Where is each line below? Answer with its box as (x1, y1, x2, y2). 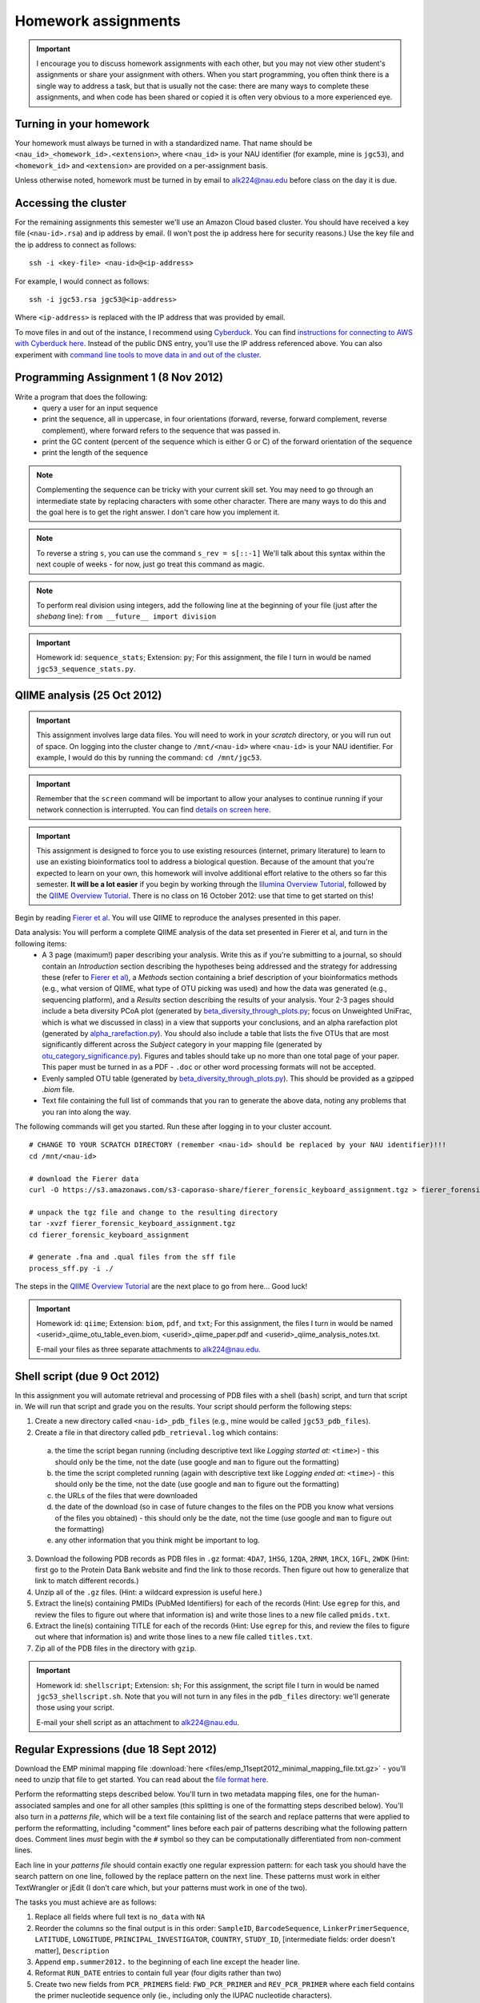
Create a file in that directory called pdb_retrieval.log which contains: (34, 1427, 279, 1437)
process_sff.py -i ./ (29, 1263, 114, 1273)
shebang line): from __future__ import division (36, 611, 217, 621)
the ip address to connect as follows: (14, 240, 137, 249)
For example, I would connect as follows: (14, 276, 150, 286)
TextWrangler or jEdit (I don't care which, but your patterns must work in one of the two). (14, 1883, 308, 1892)
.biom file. (42, 1084, 75, 1094)
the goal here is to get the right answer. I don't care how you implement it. (36, 507, 280, 517)
